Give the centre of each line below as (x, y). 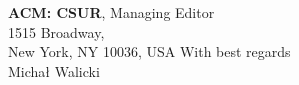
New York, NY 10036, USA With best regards (149, 51)
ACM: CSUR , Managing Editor (111, 12)
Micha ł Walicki (54, 70)
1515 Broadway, (56, 31)
